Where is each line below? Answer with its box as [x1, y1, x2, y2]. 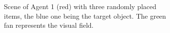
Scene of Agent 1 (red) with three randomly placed [4, 1, 157, 11]
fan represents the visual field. [4, 20, 94, 30]
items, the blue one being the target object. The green [4, 11, 166, 21]
